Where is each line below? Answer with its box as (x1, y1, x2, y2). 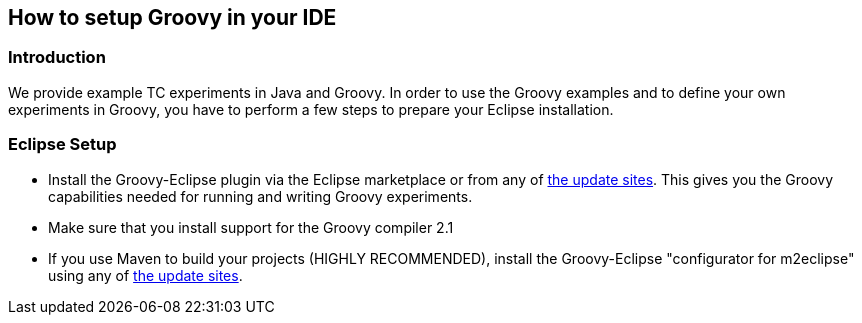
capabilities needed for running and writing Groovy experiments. (48, 187, 473, 205)
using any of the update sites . (48, 266, 243, 284)
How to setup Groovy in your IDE (8, 5, 337, 30)
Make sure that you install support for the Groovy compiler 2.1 (48, 218, 454, 236)
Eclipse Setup (8, 134, 117, 155)
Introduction (8, 47, 106, 68)
